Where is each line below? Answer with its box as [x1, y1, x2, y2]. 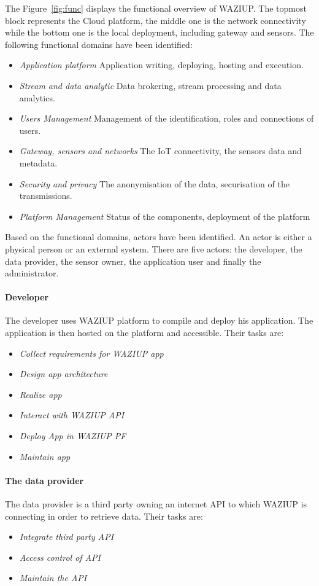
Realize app [19, 388, 62, 400]
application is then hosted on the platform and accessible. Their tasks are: [5, 326, 284, 339]
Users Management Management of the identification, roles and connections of [19, 112, 314, 125]
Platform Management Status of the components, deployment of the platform [19, 209, 310, 222]
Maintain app [19, 450, 71, 463]
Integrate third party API [19, 530, 114, 543]
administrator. [5, 267, 59, 279]
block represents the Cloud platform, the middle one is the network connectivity [5, 14, 306, 26]
